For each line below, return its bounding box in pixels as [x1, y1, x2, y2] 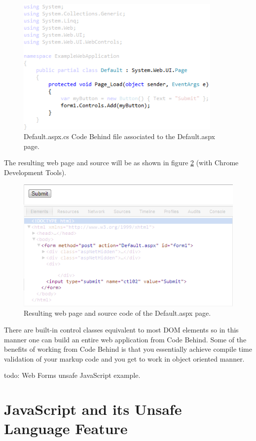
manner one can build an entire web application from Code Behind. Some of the [4, 334, 247, 344]
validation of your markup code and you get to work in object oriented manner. [4, 353, 245, 364]
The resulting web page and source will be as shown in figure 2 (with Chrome [4, 157, 239, 168]
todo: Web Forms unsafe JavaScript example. [4, 370, 141, 380]
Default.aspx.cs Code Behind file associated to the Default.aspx [24, 131, 215, 142]
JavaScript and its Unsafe [4, 399, 182, 419]
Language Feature [4, 418, 128, 439]
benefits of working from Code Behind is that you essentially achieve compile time [4, 344, 252, 354]
